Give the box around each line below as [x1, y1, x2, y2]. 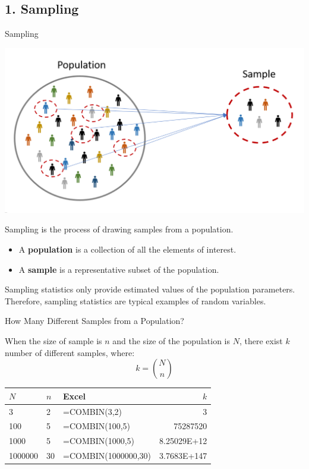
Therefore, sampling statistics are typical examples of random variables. [5, 294, 266, 307]
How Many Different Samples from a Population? [5, 314, 184, 327]
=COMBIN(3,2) [63, 405, 122, 417]
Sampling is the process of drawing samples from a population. [5, 223, 234, 235]
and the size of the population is [112, 335, 230, 347]
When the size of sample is [5, 335, 102, 347]
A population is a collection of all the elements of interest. [18, 243, 237, 256]
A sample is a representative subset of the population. [18, 263, 219, 275]
